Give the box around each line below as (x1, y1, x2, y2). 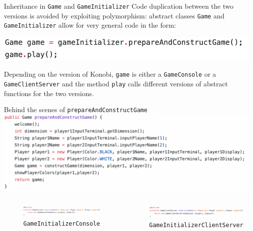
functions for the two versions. (4, 88, 94, 98)
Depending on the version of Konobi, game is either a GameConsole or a (4, 69, 217, 79)
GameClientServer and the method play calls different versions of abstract (4, 79, 228, 89)
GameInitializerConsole (23, 220, 100, 228)
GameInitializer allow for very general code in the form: (4, 20, 176, 30)
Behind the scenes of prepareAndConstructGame (4, 104, 147, 115)
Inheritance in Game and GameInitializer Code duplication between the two (4, 1, 234, 11)
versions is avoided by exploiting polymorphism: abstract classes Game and (4, 10, 225, 20)
